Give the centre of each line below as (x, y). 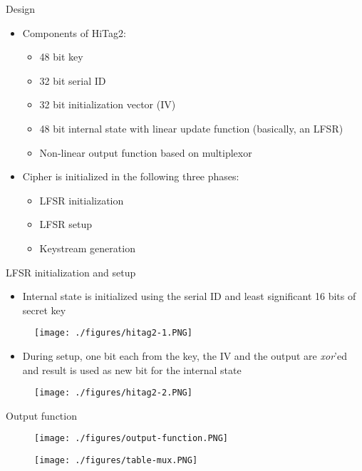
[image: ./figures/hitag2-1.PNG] (113, 333)
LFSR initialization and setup (71, 272)
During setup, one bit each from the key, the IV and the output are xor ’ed (185, 355)
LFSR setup (66, 224)
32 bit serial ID (73, 80)
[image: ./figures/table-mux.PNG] (116, 461)
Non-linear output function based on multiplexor (146, 152)
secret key (44, 310)
